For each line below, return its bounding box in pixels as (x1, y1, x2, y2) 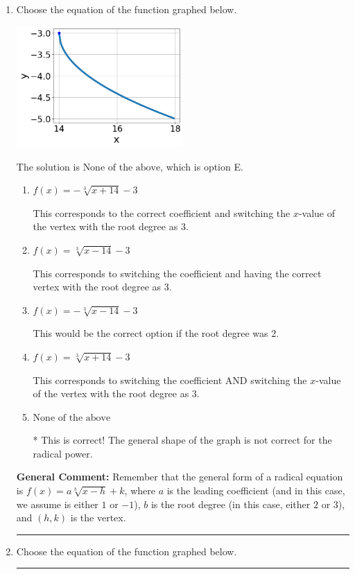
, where (124, 483, 155, 498)
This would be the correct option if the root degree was (33, 326, 268, 340)
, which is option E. (160, 159, 243, 173)
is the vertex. (70, 510, 126, 525)
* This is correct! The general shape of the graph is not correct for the (33, 433, 332, 447)
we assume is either (16, 496, 98, 511)
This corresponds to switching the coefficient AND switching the (33, 372, 307, 387)
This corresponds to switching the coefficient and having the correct (33, 266, 322, 280)
